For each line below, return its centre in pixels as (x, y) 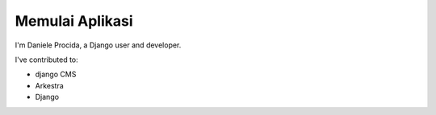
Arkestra (49, 85)
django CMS (56, 74)
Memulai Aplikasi (74, 21)
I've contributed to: (46, 60)
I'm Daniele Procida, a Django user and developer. (98, 45)
